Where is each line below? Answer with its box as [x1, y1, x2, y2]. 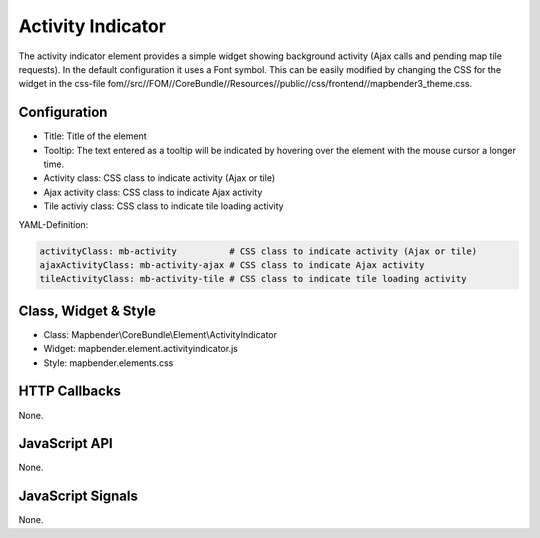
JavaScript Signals [18, 488, 139, 505]
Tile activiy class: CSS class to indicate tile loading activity [43, 200, 284, 212]
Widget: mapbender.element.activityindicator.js [43, 343, 239, 355]
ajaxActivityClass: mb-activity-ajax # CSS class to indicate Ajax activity [39, 259, 425, 270]
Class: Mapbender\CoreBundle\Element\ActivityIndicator [43, 328, 278, 340]
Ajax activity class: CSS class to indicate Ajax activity [43, 186, 263, 198]
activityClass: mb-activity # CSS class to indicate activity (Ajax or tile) [39, 245, 478, 257]
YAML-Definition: [18, 218, 89, 230]
